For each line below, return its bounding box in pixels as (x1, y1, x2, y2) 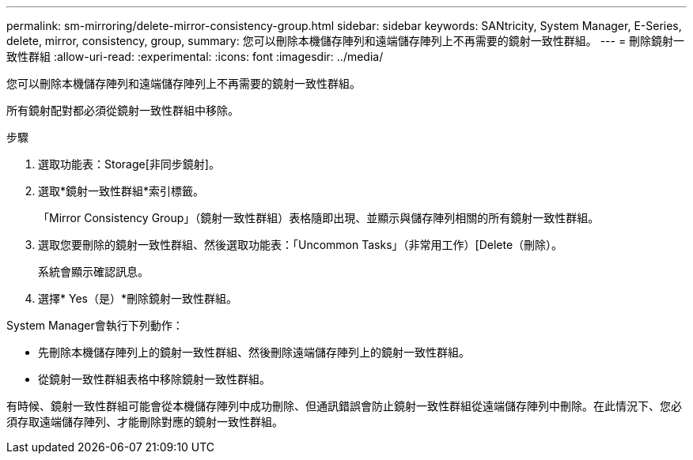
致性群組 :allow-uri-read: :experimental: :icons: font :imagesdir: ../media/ (6, 50, 384, 63)
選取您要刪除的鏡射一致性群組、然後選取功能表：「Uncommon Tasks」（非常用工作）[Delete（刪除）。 (38, 238, 563, 251)
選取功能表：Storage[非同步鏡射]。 (38, 157, 220, 171)
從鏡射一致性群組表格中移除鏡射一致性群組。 (38, 372, 271, 386)
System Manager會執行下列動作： (6, 319, 184, 332)
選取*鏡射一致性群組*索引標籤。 (38, 184, 205, 198)
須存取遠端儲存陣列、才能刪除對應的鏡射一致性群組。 (6, 415, 283, 428)
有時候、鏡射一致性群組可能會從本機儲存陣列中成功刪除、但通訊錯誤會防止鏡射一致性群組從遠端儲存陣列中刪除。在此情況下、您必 (6, 399, 682, 413)
